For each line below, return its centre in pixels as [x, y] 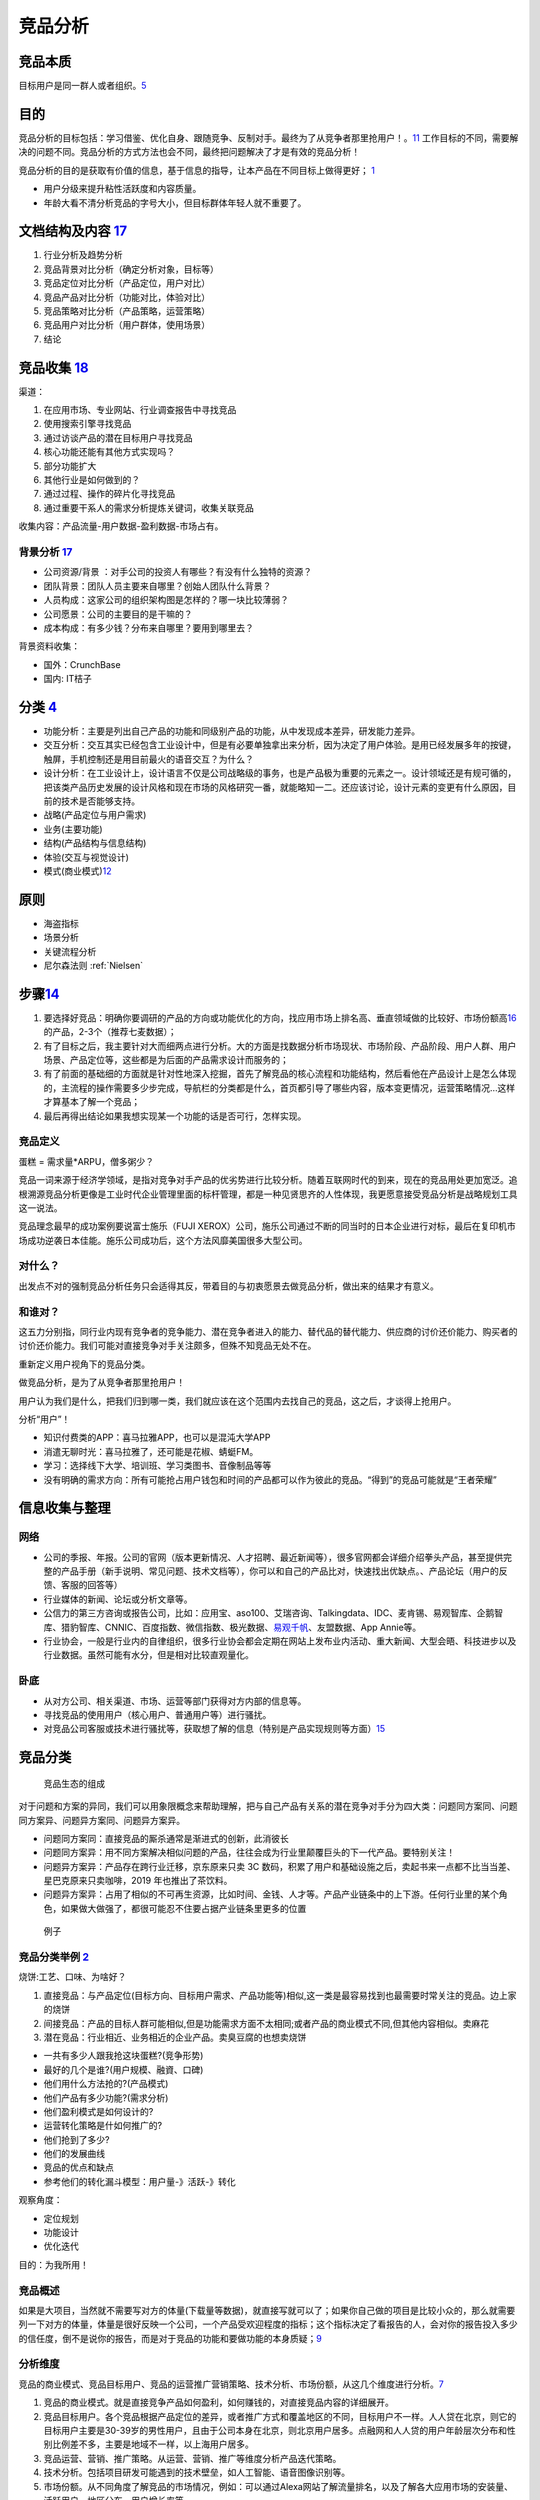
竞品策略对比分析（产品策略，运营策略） [126, 311]
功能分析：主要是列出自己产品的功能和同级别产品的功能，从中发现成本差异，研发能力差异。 [231, 731]
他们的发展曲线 [74, 2154]
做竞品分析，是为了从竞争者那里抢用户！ [101, 1382]
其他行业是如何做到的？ [91, 480]
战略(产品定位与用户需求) [95, 815]
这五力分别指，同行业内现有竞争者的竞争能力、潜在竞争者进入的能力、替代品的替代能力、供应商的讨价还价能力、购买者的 [268, 1331]
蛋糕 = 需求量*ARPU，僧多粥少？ [86, 1161]
